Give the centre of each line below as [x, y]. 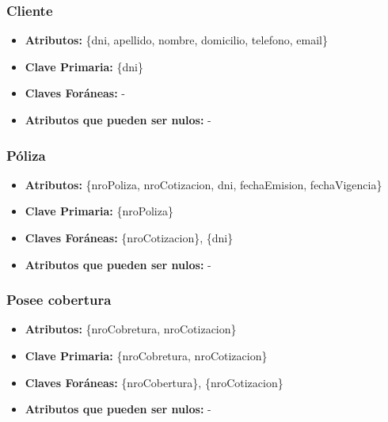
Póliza [26, 155]
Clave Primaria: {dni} [84, 66]
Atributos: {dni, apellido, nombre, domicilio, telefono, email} [176, 40]
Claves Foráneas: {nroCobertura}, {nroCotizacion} [154, 382]
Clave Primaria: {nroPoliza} [99, 211]
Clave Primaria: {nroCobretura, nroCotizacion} [146, 355]
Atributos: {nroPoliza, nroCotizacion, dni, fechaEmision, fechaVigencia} [204, 184]
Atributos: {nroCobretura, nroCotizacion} [131, 329]
